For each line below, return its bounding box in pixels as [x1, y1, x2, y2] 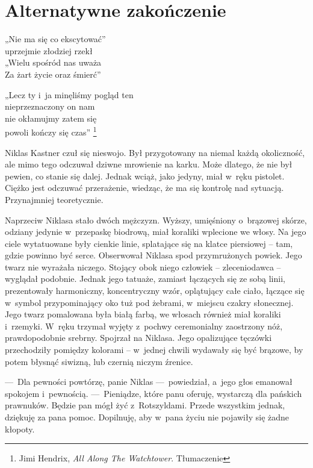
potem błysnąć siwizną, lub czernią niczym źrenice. [5, 355, 193, 367]
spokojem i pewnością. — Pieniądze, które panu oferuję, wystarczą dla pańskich [5, 387, 302, 399]
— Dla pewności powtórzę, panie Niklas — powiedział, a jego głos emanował [5, 375, 293, 388]
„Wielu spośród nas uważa [5, 56, 102, 69]
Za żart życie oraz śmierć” [5, 67, 101, 80]
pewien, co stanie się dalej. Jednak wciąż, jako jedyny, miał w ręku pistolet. [5, 169, 285, 182]
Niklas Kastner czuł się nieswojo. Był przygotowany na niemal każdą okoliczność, [5, 146, 305, 158]
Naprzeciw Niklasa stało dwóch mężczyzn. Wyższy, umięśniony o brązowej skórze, [5, 213, 307, 226]
